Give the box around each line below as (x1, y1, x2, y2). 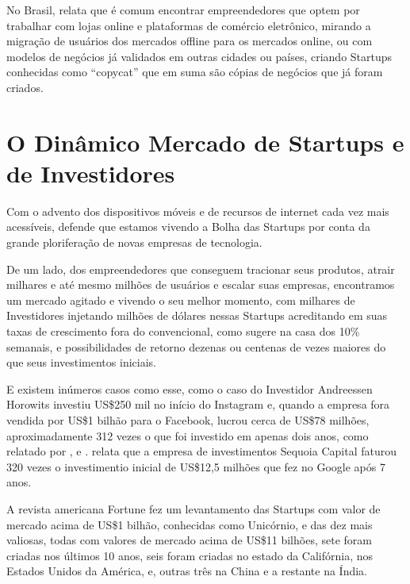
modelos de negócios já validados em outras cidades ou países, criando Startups (6, 48, 393, 64)
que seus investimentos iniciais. (6, 354, 156, 371)
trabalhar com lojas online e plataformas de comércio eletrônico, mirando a (6, 17, 371, 33)
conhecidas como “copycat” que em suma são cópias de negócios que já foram (6, 63, 383, 80)
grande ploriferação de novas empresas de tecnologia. (6, 234, 262, 251)
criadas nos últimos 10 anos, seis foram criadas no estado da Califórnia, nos (6, 547, 374, 563)
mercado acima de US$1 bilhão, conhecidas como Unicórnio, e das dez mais (6, 516, 373, 532)
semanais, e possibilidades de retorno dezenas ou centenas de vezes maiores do (6, 338, 386, 355)
